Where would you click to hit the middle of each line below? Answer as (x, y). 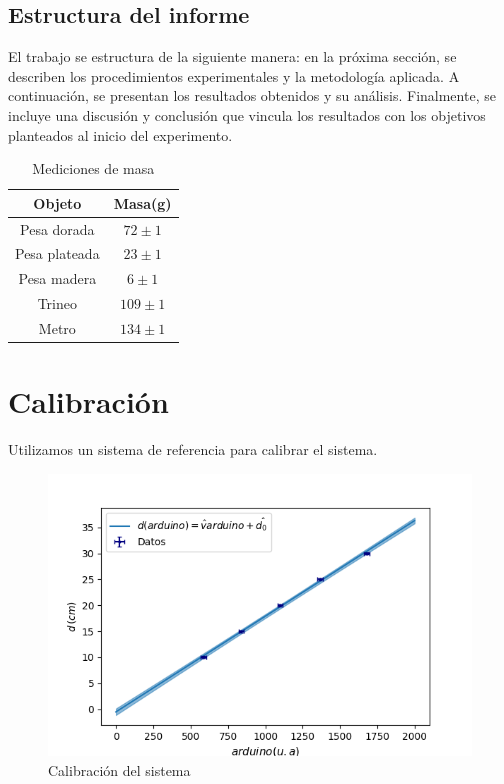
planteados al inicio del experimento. (120, 134)
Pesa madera (57, 278)
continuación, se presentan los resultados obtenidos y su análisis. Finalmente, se (252, 95)
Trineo (57, 303)
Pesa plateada (57, 253)
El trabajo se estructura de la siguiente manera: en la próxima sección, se (232, 56)
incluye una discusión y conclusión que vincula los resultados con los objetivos (247, 114)
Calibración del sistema (119, 770)
